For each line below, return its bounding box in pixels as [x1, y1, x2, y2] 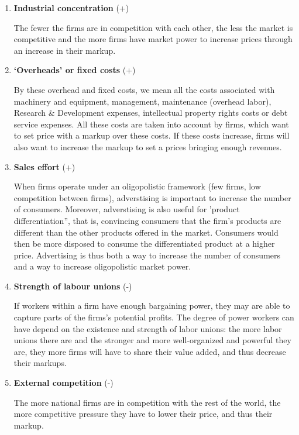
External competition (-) [13, 377, 114, 389]
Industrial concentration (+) [13, 2, 129, 13]
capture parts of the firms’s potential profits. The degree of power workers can [13, 311, 294, 323]
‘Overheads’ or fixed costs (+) [13, 64, 136, 76]
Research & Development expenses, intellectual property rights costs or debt [13, 106, 288, 119]
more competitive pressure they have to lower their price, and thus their [13, 408, 273, 420]
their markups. [13, 357, 67, 369]
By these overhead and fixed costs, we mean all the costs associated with [13, 83, 275, 95]
